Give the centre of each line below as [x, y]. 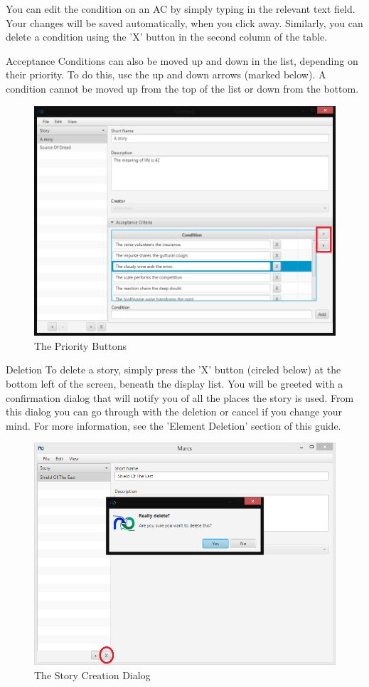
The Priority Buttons [81, 345]
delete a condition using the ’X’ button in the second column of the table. [167, 37]
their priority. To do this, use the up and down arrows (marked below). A [166, 74]
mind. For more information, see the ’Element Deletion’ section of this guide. [173, 425]
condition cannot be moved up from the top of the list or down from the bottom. [182, 88]
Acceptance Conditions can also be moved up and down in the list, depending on [182, 60]
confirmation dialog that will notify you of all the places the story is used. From [180, 397]
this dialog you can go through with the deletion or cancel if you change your [174, 412]
